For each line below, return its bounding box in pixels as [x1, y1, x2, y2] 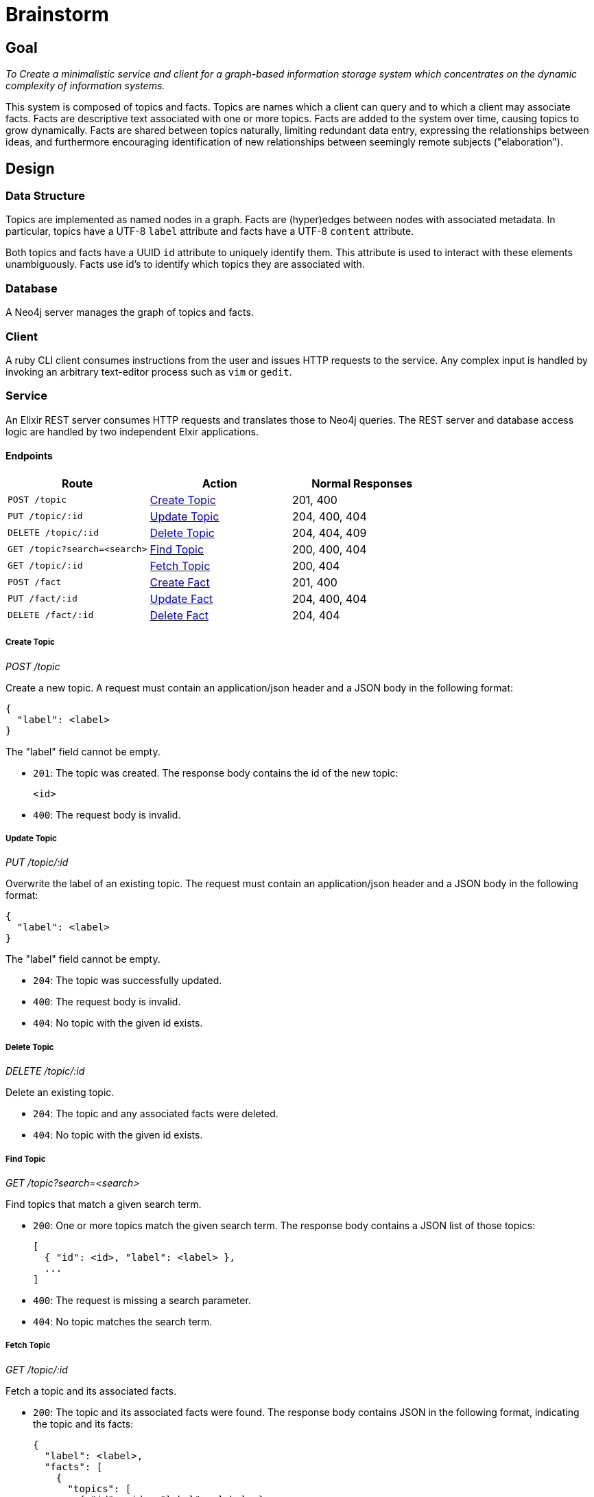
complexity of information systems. [5, 80, 165, 92]
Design [5, 159, 55, 177]
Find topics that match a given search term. [5, 1198, 202, 1210]
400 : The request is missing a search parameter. [33, 1294, 251, 1306]
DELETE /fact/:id [8, 610, 94, 621]
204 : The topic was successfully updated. [33, 974, 222, 987]
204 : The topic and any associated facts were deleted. [33, 1108, 278, 1120]
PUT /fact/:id [8, 593, 78, 604]
